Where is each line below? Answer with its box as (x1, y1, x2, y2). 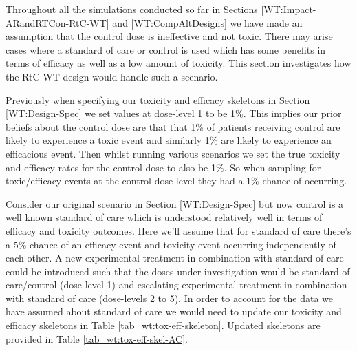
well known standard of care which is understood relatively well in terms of (6, 210, 323, 224)
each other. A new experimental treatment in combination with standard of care (6, 251, 344, 265)
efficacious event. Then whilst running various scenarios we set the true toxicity (6, 146, 340, 160)
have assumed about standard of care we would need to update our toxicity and (6, 304, 342, 319)
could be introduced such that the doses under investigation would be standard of (6, 264, 350, 278)
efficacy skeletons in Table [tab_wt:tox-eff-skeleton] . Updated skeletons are (6, 318, 321, 332)
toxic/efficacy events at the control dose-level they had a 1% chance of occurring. (6, 173, 347, 188)
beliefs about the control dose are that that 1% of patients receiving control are (6, 119, 340, 134)
